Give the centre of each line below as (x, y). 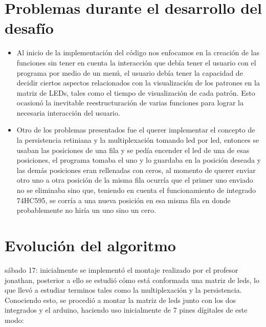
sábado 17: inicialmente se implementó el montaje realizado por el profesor (121, 269)
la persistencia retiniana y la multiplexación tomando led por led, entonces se (138, 140)
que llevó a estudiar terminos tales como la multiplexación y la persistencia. (123, 290)
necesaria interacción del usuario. (68, 112)
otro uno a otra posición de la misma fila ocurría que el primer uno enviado (135, 180)
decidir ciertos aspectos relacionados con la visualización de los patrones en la (138, 83)
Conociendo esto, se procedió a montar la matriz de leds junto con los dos (120, 300)
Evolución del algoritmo (90, 245)
